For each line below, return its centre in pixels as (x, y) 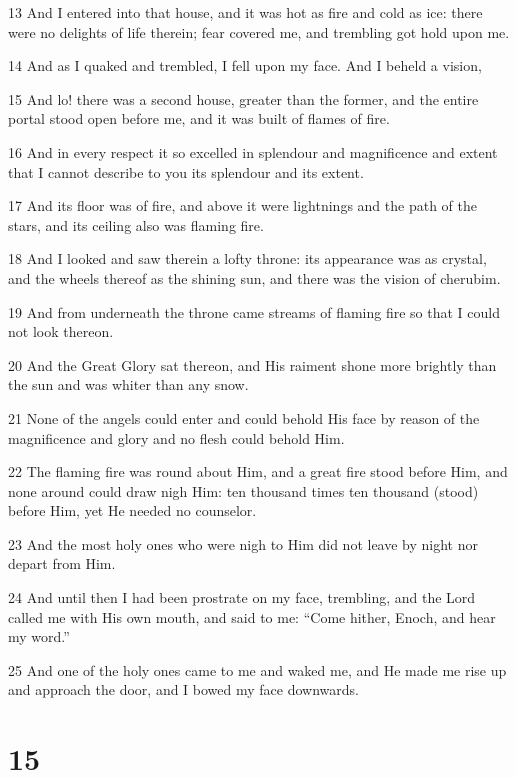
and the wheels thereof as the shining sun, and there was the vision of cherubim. (254, 277)
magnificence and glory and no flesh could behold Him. (176, 437)
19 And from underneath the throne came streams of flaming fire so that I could (254, 311)
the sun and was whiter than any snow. (128, 384)
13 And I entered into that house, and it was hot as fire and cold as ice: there (245, 12)
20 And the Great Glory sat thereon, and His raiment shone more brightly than (252, 364)
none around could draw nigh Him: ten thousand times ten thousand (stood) (243, 490)
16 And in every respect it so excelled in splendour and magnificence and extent (253, 151)
